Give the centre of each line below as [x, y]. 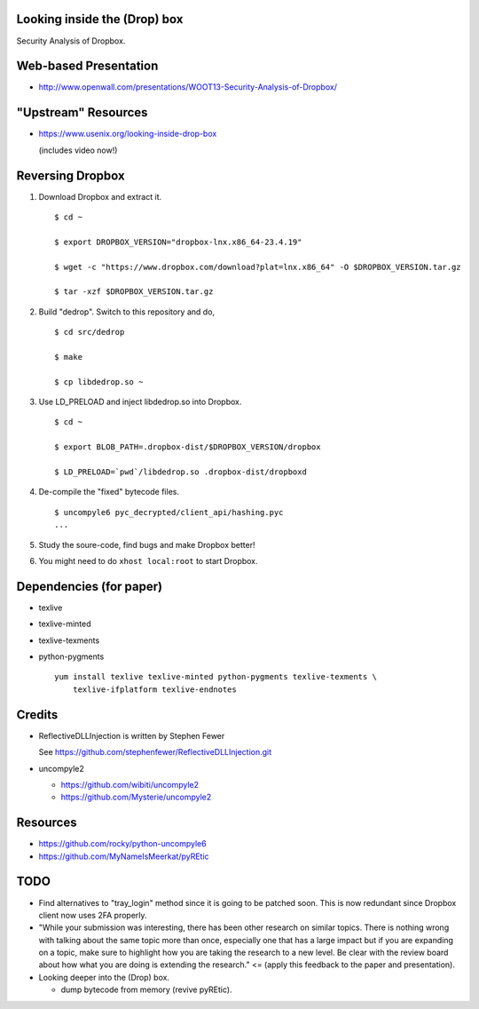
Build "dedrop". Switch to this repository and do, [127, 312]
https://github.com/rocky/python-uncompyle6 [123, 844]
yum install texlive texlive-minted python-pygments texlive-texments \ [216, 677]
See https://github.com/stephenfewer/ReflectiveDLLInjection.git [155, 752]
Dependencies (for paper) [90, 586]
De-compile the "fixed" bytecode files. [109, 492]
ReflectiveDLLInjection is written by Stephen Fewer [132, 735]
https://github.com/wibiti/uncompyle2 [130, 784]
